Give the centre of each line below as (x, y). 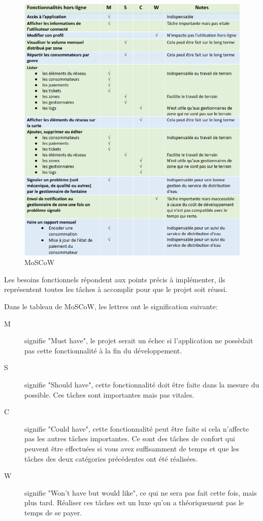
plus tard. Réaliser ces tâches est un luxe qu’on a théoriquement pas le (134, 502)
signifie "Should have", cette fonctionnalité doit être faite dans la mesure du (142, 384)
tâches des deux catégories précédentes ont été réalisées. (111, 458)
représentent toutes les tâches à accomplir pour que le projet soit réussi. (116, 289)
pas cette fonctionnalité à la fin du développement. (103, 350)
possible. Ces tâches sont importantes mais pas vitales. (109, 394)
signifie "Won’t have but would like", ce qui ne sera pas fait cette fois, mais (141, 492)
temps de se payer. (53, 512)
